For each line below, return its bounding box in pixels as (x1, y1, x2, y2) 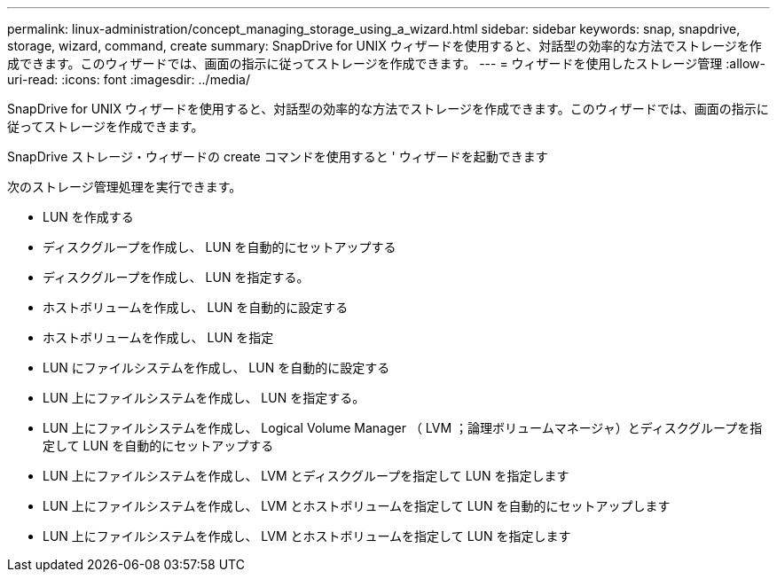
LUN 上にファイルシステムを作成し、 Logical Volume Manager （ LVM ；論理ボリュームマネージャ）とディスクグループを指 (43, 420, 763, 435)
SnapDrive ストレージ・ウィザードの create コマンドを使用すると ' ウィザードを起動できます (7, 149, 548, 164)
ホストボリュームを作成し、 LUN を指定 (43, 330, 274, 345)
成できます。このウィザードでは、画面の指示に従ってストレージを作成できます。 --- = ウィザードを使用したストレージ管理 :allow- (7, 56, 765, 71)
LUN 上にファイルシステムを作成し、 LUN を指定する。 (43, 390, 365, 405)
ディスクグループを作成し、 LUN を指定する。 (43, 270, 310, 285)
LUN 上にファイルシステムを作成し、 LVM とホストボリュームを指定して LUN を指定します (43, 528, 571, 544)
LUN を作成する (43, 209, 134, 224)
